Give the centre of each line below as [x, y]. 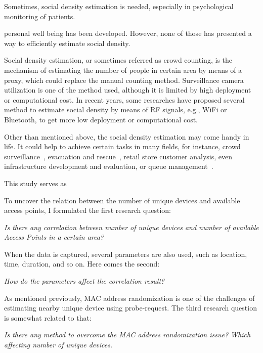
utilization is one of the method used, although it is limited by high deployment [128, 90]
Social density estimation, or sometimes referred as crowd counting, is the [118, 60]
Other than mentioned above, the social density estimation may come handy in [127, 136]
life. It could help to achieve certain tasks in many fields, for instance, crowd [122, 146]
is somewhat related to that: [48, 317]
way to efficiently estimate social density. [67, 43]
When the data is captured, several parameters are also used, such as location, [126, 254]
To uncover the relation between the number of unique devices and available [122, 200]
